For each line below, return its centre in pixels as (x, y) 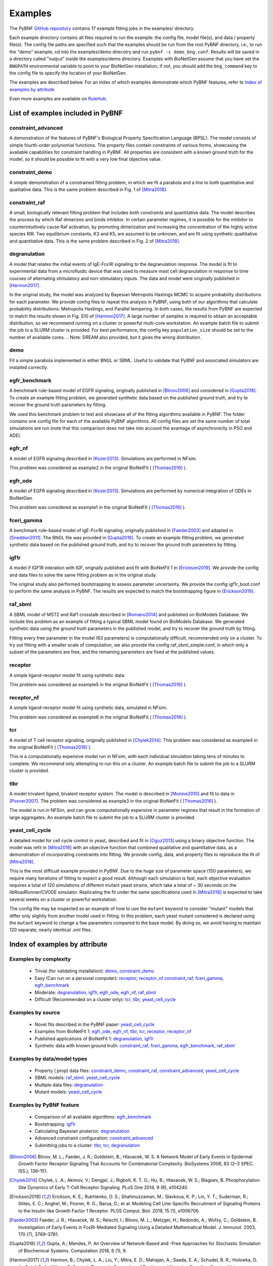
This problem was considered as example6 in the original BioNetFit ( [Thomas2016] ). (98, 717)
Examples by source (35, 1012)
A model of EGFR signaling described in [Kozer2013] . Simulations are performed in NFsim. (103, 458)
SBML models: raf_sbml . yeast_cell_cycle (77, 1078)
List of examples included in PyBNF (66, 113)
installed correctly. (29, 368)
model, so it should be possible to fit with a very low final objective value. (85, 159)
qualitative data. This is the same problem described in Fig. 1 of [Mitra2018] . (88, 189)
